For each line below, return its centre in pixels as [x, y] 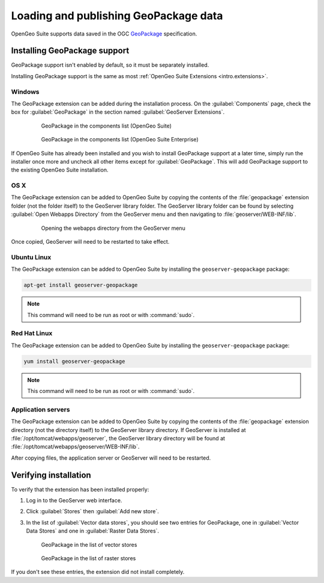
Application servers [40, 409]
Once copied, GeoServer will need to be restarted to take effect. [90, 242]
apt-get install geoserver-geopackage [81, 285]
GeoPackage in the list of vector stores [89, 544]
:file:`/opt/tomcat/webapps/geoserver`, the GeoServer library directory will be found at [118, 438]
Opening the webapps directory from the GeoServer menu [113, 228]
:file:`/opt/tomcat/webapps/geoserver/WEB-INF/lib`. [75, 447]
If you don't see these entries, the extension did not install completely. [98, 572]
